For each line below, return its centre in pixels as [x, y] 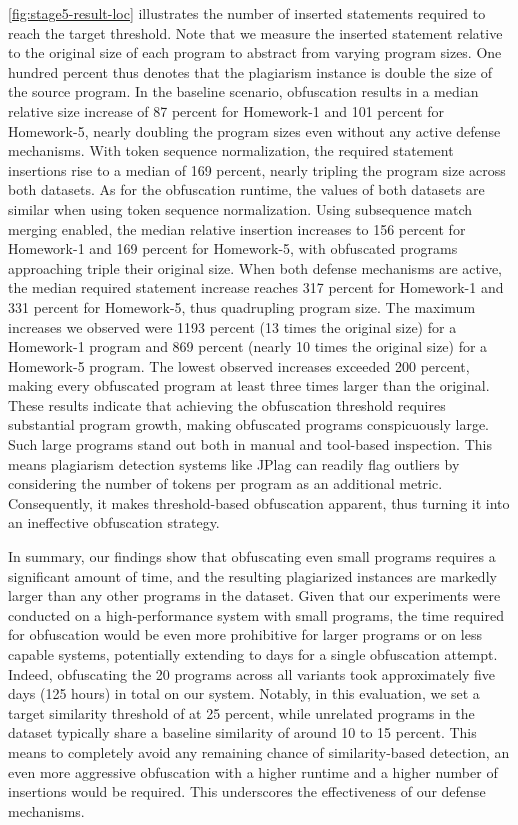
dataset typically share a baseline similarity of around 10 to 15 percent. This [242, 732]
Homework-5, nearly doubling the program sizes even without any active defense [254, 130]
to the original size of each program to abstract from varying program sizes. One [255, 52]
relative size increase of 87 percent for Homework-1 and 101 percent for [226, 110]
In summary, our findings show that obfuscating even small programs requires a [252, 556]
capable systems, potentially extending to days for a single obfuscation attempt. [253, 654]
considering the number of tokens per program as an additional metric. [225, 483]
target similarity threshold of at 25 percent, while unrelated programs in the [241, 712]
